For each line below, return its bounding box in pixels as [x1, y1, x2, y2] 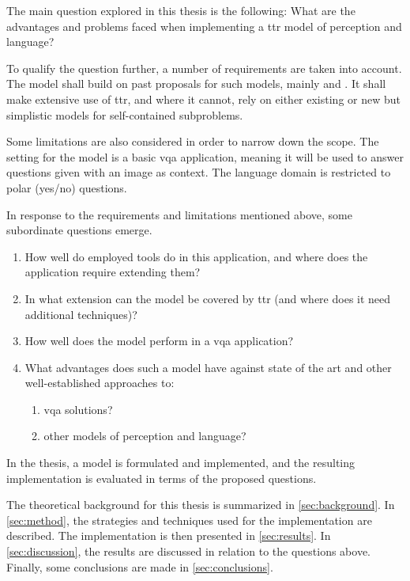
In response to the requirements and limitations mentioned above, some [6, 206, 352, 222]
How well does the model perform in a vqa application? [24, 332, 294, 349]
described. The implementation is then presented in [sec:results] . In [6, 527, 331, 544]
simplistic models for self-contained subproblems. [6, 106, 243, 123]
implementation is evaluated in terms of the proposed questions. [6, 469, 317, 486]
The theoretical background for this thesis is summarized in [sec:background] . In [6, 496, 395, 513]
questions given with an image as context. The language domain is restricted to [6, 164, 391, 180]
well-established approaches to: [24, 374, 175, 391]
